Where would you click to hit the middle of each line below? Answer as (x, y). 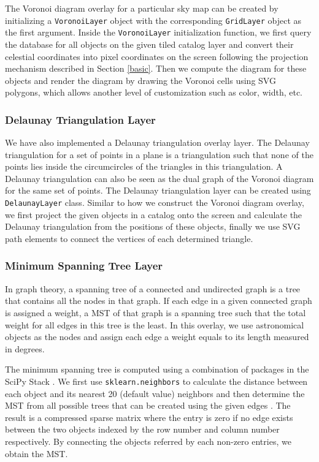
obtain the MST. (37, 453)
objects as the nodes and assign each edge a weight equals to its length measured (157, 337)
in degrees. (25, 348)
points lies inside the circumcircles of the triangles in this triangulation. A (144, 166)
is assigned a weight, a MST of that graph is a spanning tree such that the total (156, 312)
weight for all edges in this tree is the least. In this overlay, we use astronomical (155, 324)
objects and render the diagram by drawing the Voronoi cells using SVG (140, 80)
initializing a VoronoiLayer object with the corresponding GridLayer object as (153, 20)
